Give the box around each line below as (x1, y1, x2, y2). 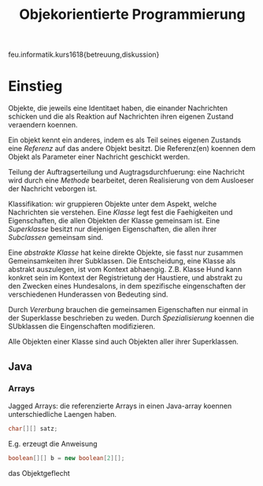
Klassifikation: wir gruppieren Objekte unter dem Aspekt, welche (8, 199, 217, 209)
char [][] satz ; (8, 425, 58, 433)
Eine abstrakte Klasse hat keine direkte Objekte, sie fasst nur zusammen (8, 248, 243, 257)
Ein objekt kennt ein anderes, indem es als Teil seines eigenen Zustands (8, 135, 242, 145)
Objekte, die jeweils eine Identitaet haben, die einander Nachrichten (8, 104, 228, 113)
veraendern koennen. (8, 120, 78, 130)
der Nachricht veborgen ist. (8, 184, 98, 193)
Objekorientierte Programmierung (19, 6, 246, 24)
